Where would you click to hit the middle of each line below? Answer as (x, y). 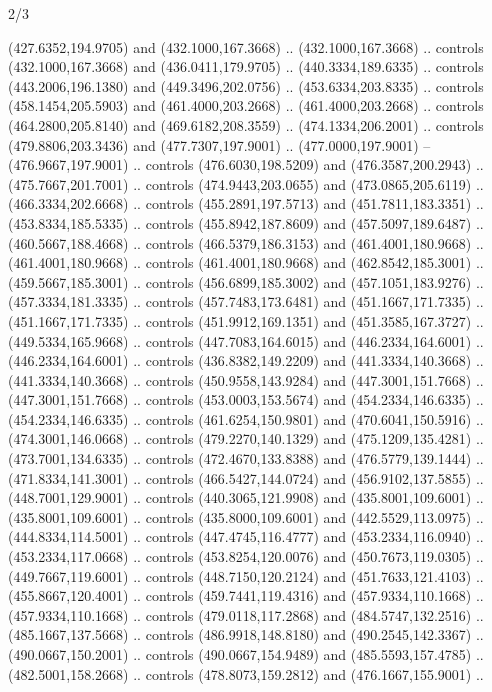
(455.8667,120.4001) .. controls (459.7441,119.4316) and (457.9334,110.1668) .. (246, 595)
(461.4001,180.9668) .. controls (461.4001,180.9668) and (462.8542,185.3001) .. (246, 262)
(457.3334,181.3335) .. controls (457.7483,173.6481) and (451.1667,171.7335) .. (246, 301)
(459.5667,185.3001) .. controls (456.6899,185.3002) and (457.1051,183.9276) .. (246, 281)
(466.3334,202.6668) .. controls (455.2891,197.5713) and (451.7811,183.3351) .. (246, 203)
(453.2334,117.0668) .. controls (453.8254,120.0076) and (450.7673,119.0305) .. (246, 556)
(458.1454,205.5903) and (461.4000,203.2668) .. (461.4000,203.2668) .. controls (246, 105)
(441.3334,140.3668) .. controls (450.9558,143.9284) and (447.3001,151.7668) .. (246, 379)
